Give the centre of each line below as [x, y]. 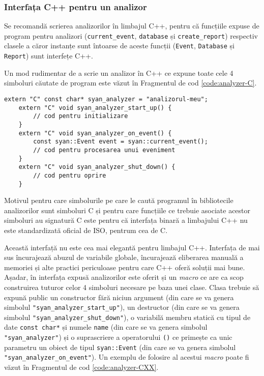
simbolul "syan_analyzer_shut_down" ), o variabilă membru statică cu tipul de [127, 317]
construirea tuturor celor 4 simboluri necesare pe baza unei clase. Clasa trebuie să [132, 287]
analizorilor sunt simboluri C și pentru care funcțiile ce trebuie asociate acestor [127, 210]
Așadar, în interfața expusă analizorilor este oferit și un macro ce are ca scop [124, 277]
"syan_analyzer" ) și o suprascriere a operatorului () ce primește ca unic [118, 337]
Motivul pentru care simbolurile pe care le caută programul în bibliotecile [119, 200]
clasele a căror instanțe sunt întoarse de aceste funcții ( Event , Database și [119, 46]
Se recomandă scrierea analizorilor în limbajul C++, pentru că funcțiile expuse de [132, 26]
